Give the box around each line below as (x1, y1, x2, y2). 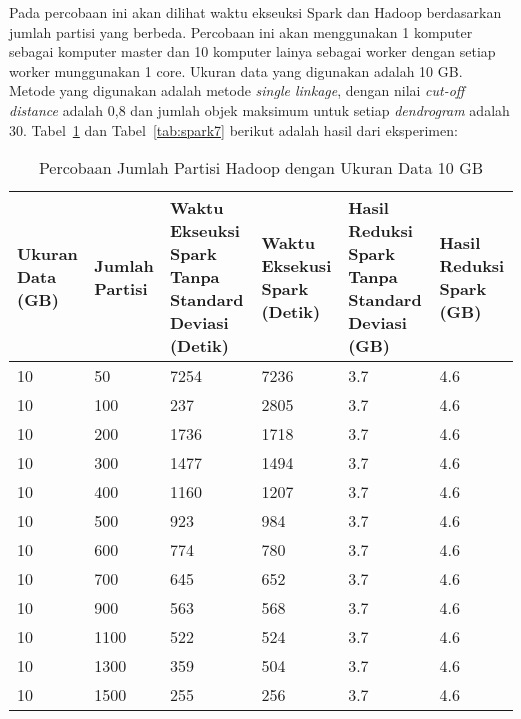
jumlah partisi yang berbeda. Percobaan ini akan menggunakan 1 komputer (9, 21, 473, 42)
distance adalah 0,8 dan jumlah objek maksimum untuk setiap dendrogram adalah (9, 99, 510, 120)
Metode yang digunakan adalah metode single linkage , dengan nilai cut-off (9, 80, 465, 101)
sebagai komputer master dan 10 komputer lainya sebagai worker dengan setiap (9, 41, 496, 62)
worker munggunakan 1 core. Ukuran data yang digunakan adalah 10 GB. (9, 60, 463, 81)
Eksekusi (261, 253, 332, 277)
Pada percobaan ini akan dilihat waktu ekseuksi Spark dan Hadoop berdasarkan (9, 2, 502, 22)
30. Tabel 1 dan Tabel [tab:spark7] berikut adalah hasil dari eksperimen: (9, 119, 458, 140)
